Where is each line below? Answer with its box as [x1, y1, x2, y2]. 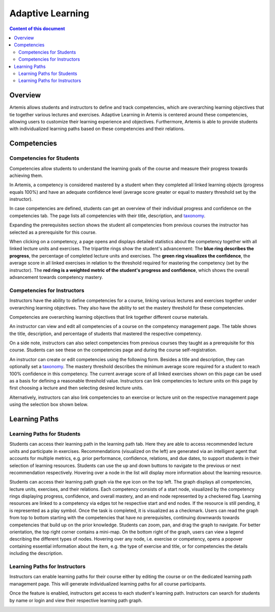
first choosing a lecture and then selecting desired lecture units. [9, 385, 144, 391]
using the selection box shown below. [9, 401, 89, 407]
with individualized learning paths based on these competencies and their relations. [9, 125, 185, 132]
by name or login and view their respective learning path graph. [9, 597, 143, 603]
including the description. [9, 550, 63, 556]
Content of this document [9, 25, 65, 32]
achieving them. [9, 172, 43, 178]
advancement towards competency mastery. [9, 274, 103, 280]
